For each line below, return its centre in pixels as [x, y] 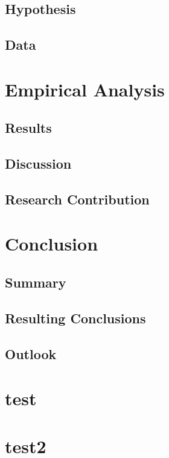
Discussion [38, 163]
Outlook [31, 353]
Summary [36, 282]
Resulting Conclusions [75, 318]
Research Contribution [77, 199]
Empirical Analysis [85, 89]
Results [28, 128]
